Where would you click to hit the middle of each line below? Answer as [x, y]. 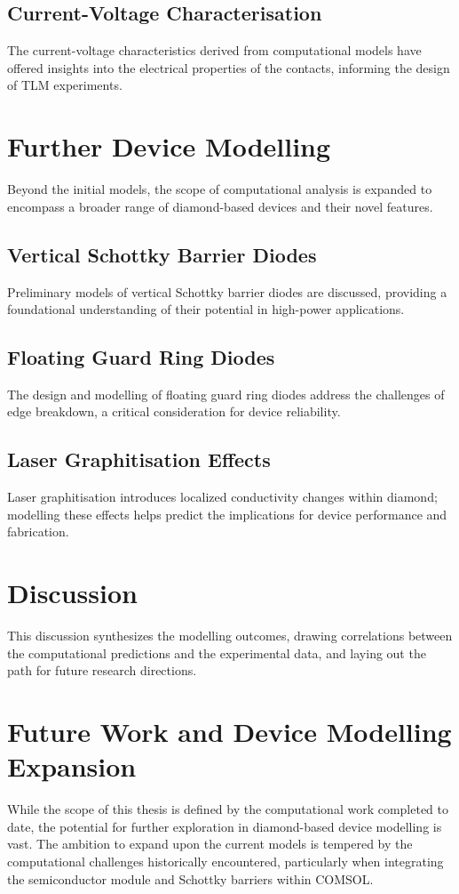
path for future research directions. [102, 670]
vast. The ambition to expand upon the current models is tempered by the [210, 844]
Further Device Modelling [169, 146]
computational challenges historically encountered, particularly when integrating [226, 862]
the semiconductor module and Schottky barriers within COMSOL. [190, 878]
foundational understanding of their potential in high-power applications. [206, 309]
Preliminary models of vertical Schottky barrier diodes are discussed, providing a [227, 291]
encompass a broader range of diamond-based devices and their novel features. [220, 206]
